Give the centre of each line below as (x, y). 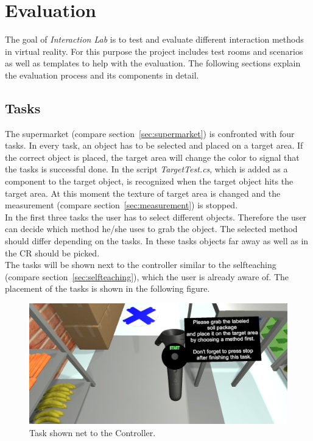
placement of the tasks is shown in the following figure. (107, 288)
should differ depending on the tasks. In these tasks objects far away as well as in (157, 241)
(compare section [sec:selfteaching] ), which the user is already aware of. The (147, 276)
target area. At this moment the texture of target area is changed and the (143, 193)
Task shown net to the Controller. (93, 432)
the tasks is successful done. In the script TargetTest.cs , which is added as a (146, 169)
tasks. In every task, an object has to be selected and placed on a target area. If (154, 145)
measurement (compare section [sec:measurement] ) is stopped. (121, 205)
